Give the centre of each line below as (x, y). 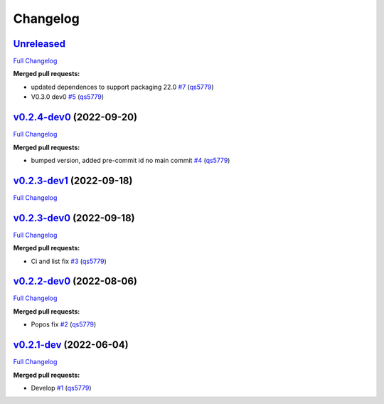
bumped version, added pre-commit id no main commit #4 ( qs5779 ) (130, 160)
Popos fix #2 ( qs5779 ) (64, 324)
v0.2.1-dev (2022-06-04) (71, 345)
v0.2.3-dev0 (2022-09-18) (74, 218)
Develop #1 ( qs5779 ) (61, 388)
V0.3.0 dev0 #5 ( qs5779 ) (68, 97)
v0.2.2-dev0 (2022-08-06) (75, 281)
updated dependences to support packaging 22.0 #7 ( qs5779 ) (122, 87)
